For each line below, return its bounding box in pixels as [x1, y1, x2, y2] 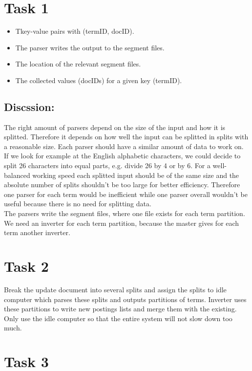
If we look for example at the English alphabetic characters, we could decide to [4, 151, 241, 161]
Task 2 [4, 256, 49, 276]
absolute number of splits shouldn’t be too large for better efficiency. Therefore [4, 179, 240, 190]
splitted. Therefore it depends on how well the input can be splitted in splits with [4, 131, 249, 142]
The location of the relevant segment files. [15, 59, 141, 69]
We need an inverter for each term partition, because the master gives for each [4, 218, 239, 228]
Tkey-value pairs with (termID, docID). [15, 26, 134, 36]
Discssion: [4, 99, 55, 114]
